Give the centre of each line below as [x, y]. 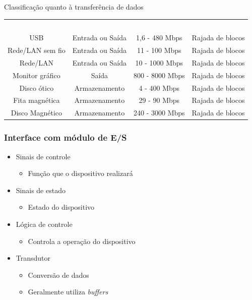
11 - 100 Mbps [159, 50]
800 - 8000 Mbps [159, 75]
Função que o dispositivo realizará [80, 173]
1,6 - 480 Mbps [159, 38]
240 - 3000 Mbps [159, 113]
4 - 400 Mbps [159, 87]
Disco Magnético [37, 113]
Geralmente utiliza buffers [68, 292]
